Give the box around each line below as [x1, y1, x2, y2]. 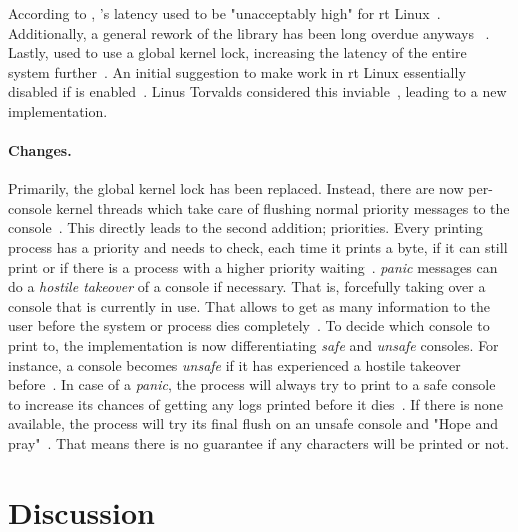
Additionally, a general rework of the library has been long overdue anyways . [8, 22, 490, 43]
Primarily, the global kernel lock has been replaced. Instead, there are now [8, 178, 464, 199]
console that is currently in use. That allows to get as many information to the [8, 295, 490, 316]
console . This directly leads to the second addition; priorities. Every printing [8, 217, 483, 238]
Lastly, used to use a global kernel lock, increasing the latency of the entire [8, 42, 467, 63]
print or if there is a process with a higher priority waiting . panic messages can [8, 256, 498, 277]
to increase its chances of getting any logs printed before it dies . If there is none [8, 393, 503, 414]
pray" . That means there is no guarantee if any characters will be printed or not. [8, 433, 509, 453]
